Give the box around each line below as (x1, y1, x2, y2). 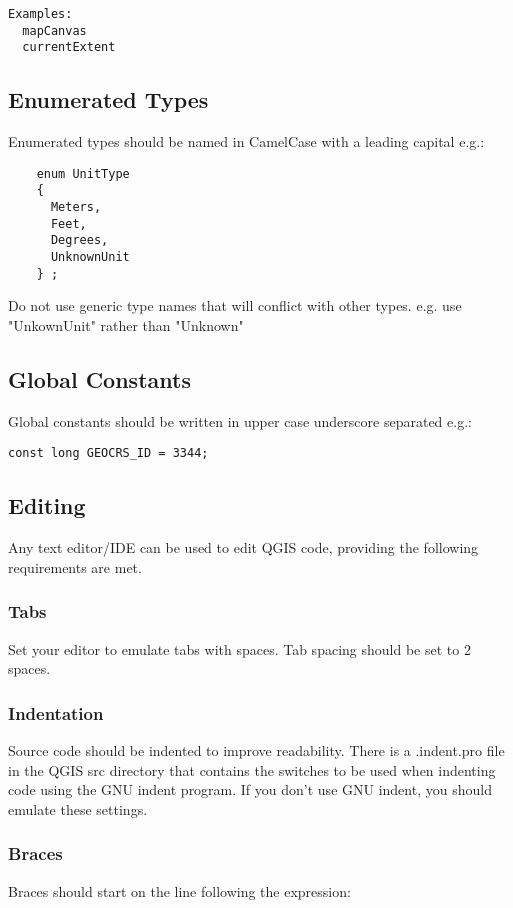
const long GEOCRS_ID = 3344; (8, 446, 209, 461)
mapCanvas (22, 23, 87, 38)
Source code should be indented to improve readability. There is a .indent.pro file (8, 740, 505, 761)
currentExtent (22, 40, 116, 55)
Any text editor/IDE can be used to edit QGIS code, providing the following (8, 537, 479, 558)
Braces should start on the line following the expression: (8, 880, 351, 901)
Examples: (8, 7, 73, 21)
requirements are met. (8, 556, 142, 577)
